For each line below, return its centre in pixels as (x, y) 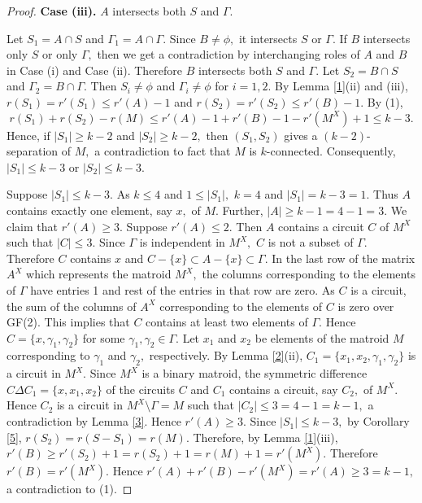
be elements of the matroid (322, 337)
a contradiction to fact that (163, 151)
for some (104, 337)
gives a (301, 135)
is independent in (182, 242)
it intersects (268, 38)
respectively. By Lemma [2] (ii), (226, 355)
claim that (32, 226)
